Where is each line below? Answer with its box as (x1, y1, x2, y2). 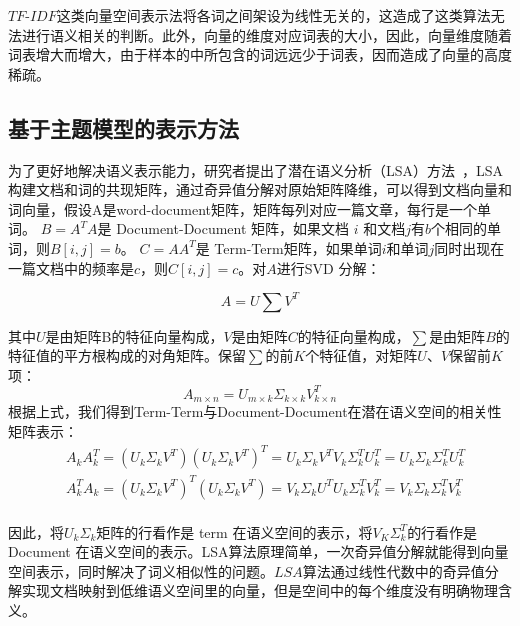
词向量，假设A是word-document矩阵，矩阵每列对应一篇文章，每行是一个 (8, 198, 478, 219)
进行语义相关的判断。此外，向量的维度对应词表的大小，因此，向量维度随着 (21, 24, 512, 45)
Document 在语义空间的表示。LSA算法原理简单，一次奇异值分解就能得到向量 (8, 541, 509, 562)
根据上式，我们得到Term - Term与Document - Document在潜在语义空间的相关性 (8, 401, 502, 422)
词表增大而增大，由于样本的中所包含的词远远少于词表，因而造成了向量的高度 (8, 44, 512, 65)
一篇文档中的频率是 (8, 257, 134, 278)
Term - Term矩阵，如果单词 (214, 237, 382, 258)
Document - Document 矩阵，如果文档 (116, 218, 350, 239)
